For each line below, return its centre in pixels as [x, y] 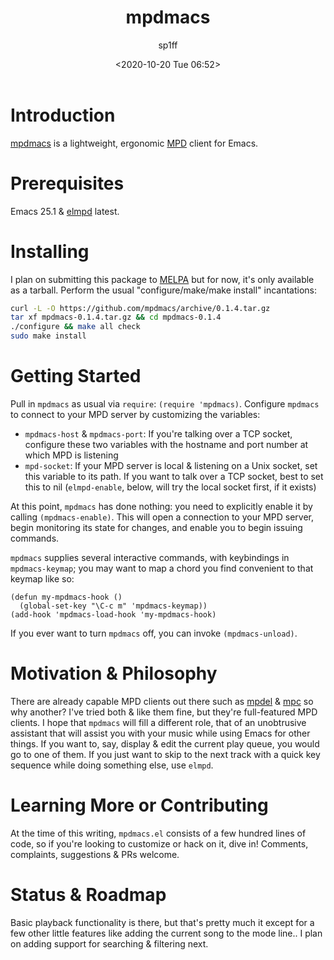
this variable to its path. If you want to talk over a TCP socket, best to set [174, 476]
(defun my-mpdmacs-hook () [66, 597]
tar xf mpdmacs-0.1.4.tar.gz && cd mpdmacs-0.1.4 [116, 317]
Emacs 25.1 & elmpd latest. [65, 211]
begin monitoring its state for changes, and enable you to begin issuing [156, 527]
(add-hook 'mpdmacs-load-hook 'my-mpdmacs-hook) [113, 615]
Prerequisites [67, 183]
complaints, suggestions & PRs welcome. [95, 854]
